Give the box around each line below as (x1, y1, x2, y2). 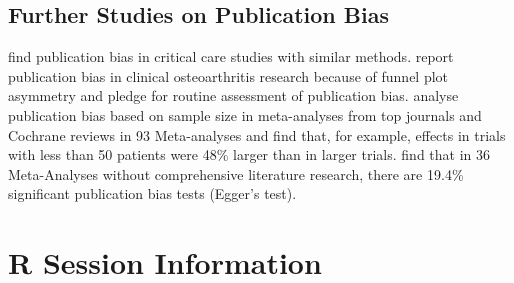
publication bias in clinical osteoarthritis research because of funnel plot (8, 65, 449, 86)
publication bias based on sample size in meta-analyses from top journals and (8, 104, 482, 125)
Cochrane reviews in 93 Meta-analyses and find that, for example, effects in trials (8, 124, 506, 145)
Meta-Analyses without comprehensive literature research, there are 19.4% (8, 163, 464, 184)
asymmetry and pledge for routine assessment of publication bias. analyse (8, 85, 459, 106)
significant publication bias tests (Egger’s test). (8, 183, 297, 204)
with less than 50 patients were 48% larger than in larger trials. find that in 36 (8, 144, 491, 165)
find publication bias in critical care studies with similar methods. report (8, 46, 454, 67)
